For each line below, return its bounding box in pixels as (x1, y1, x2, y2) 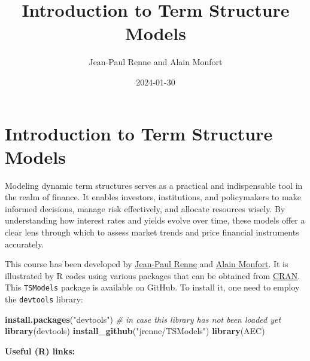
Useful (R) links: (5, 344, 75, 357)
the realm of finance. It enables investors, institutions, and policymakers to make (5, 191, 301, 203)
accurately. (5, 237, 44, 250)
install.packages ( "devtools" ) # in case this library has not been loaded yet (5, 313, 281, 325)
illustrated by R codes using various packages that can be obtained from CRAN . (5, 269, 300, 282)
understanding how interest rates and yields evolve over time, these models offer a (5, 214, 305, 227)
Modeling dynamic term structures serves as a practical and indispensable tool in (5, 179, 303, 191)
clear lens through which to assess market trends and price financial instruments (5, 226, 299, 238)
